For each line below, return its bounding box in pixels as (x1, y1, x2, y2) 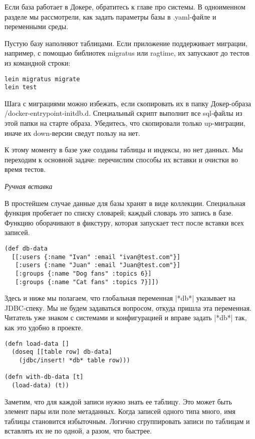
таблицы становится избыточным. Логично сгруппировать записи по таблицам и (5, 415, 250, 426)
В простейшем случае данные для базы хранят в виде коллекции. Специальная (5, 197, 245, 208)
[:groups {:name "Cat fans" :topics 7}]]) (15, 278, 159, 286)
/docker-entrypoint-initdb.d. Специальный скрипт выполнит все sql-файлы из (5, 108, 242, 118)
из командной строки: (5, 57, 71, 68)
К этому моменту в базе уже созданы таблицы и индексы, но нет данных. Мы (5, 144, 243, 155)
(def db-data (5, 245, 48, 252)
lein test (5, 84, 37, 91)
